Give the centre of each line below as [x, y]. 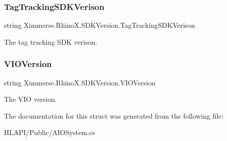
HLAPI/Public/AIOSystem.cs [50, 132]
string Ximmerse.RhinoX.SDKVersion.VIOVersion [80, 82]
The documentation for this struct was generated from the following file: [114, 115]
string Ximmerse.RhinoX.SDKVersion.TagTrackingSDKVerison [100, 25]
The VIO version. [30, 99]
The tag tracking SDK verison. [51, 41]
